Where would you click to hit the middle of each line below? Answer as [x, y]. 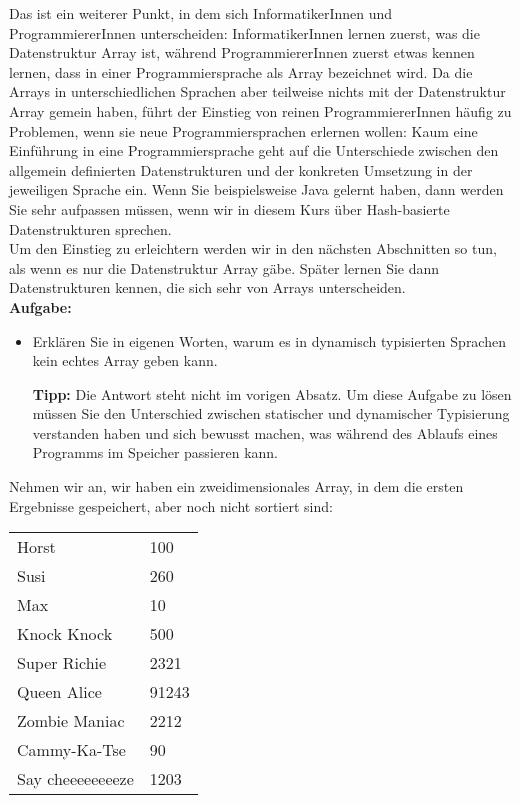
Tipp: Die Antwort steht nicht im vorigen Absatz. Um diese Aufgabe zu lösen [272, 393]
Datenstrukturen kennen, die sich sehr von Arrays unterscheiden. [207, 287]
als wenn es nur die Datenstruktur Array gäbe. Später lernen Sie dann [224, 267]
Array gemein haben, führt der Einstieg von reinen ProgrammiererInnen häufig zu [260, 110]
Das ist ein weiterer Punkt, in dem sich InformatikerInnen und [201, 13]
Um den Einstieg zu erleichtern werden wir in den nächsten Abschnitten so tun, [253, 248]
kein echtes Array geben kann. [125, 360]
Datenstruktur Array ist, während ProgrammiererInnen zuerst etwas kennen [242, 52]
